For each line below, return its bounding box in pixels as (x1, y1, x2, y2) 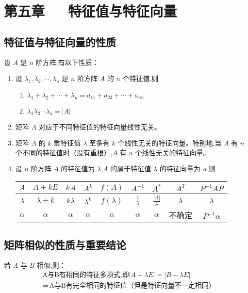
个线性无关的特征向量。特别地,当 (117, 138, 222, 148)
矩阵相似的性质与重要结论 (4, 237, 126, 252)
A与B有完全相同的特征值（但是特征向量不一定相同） (49, 282, 215, 290)
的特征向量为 (159, 163, 200, 174)
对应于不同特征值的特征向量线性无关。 (38, 121, 161, 131)
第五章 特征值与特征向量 (4, 1, 177, 21)
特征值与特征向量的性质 (4, 34, 116, 49)
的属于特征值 (110, 163, 151, 174)
